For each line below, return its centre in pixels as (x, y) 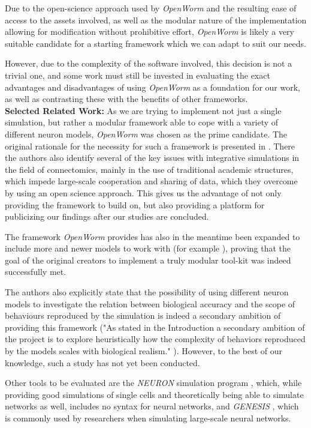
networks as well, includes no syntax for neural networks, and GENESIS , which (152, 406)
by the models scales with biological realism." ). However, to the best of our (144, 351)
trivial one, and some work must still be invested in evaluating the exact (138, 75)
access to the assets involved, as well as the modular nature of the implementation (156, 20)
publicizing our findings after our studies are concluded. (107, 216)
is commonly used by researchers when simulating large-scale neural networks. (148, 418)
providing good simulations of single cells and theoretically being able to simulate (154, 394)
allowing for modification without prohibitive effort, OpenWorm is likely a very (150, 32)
